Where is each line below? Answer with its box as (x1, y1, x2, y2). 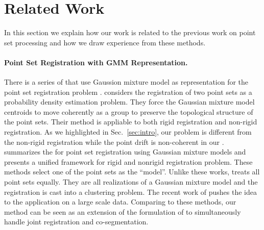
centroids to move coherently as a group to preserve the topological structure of (4, 106, 253, 117)
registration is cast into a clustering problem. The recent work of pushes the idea (4, 186, 257, 197)
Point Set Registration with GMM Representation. (4, 57, 188, 67)
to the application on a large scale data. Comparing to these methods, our (4, 196, 236, 207)
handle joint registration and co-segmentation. (4, 216, 149, 227)
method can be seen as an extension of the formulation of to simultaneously (4, 206, 241, 217)
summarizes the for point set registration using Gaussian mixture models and (4, 146, 246, 157)
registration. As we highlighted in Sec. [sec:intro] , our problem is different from (4, 126, 252, 137)
